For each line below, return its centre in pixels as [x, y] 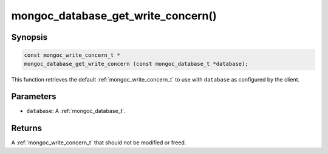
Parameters [34, 97]
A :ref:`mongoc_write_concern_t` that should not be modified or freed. [99, 143]
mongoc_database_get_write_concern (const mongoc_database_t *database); [136, 64]
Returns [27, 128]
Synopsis [29, 37]
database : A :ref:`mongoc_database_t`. [76, 111]
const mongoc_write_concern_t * [72, 55]
